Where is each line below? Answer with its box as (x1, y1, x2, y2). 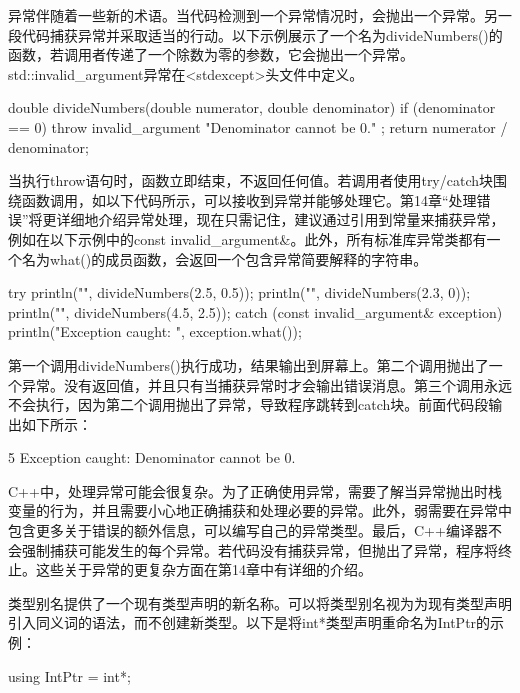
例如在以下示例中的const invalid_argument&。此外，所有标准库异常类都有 (8, 228, 487, 249)
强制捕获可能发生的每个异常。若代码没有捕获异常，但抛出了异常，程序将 (21, 539, 498, 560)
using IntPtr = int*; (8, 665, 131, 686)
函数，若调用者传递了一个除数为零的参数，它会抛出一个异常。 (8, 44, 414, 65)
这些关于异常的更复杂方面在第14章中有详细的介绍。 (35, 559, 372, 580)
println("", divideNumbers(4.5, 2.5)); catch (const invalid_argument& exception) (8, 301, 503, 322)
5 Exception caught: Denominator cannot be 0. (8, 447, 296, 468)
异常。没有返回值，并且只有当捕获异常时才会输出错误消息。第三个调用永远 (21, 374, 512, 395)
